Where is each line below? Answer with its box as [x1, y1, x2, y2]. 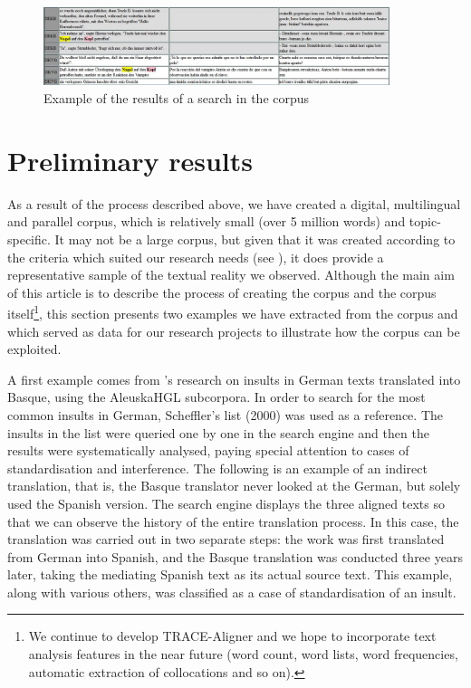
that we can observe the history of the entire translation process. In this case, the [7, 511, 459, 530]
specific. [7, 229, 51, 248]
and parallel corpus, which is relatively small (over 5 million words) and [7, 212, 406, 231]
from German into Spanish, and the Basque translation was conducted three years [7, 547, 463, 566]
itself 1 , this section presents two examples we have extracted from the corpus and [7, 301, 458, 322]
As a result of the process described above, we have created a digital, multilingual [7, 194, 461, 213]
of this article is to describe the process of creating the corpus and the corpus [7, 282, 437, 301]
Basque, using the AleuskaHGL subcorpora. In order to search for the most [7, 387, 426, 406]
